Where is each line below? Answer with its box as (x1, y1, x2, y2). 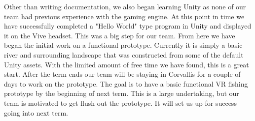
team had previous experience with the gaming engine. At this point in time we (4, 11, 245, 21)
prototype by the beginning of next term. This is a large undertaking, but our (4, 88, 239, 98)
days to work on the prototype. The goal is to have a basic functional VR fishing (4, 78, 248, 89)
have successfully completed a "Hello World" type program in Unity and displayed (4, 21, 252, 31)
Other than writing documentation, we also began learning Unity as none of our (4, 1, 246, 11)
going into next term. (4, 107, 68, 118)
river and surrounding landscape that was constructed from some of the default (4, 49, 244, 60)
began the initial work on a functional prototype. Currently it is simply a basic (4, 40, 243, 50)
